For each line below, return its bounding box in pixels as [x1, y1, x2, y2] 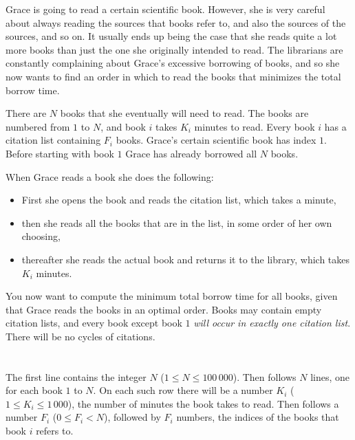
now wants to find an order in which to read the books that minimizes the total [6, 69, 341, 83]
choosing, [21, 229, 61, 243]
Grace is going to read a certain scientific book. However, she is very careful [6, 2, 325, 16]
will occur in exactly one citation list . [193, 316, 351, 330]
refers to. [36, 423, 74, 438]
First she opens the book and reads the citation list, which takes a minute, [21, 192, 336, 207]
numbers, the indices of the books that [176, 410, 339, 424]
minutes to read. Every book [194, 119, 315, 133]
